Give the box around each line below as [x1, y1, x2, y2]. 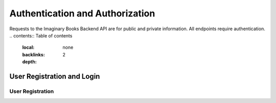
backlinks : [22, 51, 45, 57]
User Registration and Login [9, 72, 100, 80]
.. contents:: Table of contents [9, 32, 73, 38]
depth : [22, 59, 37, 65]
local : [22, 44, 35, 51]
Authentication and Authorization [9, 8, 155, 19]
